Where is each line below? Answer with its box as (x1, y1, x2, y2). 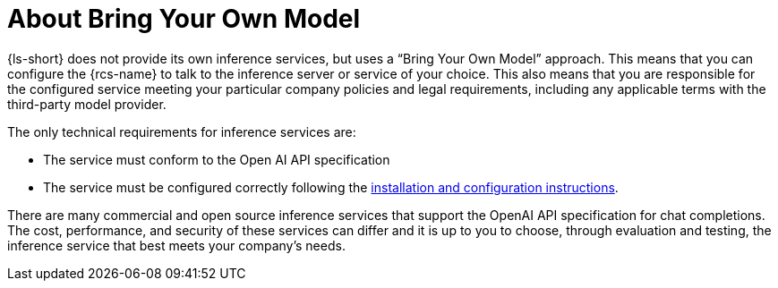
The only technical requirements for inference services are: (7, 123, 356, 140)
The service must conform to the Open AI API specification (43, 151, 390, 167)
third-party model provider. (7, 96, 167, 112)
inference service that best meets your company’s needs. (7, 237, 346, 253)
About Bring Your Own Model (7, 4, 361, 34)
